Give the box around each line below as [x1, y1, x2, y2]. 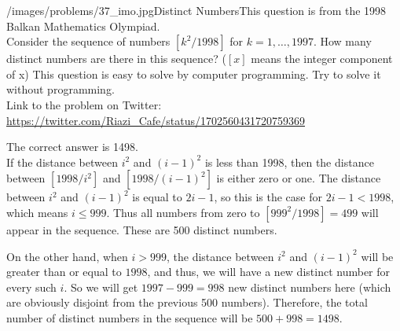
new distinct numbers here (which [228, 278, 391, 295]
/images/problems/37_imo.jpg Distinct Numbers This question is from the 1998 [6, 2, 387, 18]
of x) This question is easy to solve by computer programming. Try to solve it [6, 65, 381, 82]
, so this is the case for [214, 189, 322, 205]
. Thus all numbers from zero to [106, 204, 260, 220]
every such [6, 278, 57, 295]
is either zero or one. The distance [216, 170, 381, 186]
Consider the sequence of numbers [6, 33, 171, 50]
